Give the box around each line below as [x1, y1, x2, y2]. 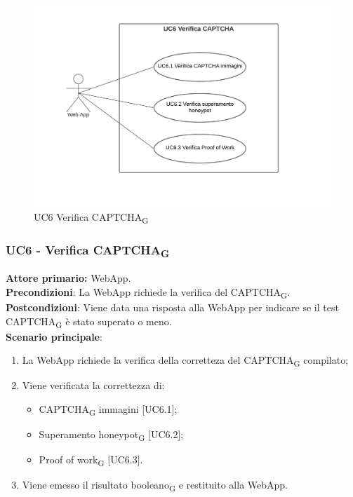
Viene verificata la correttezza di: [22, 378, 165, 393]
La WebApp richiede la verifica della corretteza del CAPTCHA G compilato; [22, 353, 349, 369]
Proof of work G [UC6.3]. [39, 452, 143, 469]
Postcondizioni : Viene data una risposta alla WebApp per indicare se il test [6, 300, 339, 315]
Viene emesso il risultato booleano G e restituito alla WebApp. [22, 477, 288, 494]
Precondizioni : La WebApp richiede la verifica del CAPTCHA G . [6, 284, 291, 301]
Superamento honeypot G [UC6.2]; [39, 427, 184, 443]
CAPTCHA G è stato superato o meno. [6, 313, 172, 330]
